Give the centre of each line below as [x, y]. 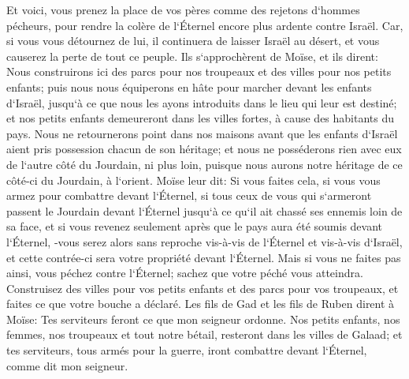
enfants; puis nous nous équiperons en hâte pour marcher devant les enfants [189, 86]
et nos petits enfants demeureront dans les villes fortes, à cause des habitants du [201, 118]
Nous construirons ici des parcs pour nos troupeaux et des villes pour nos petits [199, 71]
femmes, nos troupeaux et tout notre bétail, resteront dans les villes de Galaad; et [204, 334]
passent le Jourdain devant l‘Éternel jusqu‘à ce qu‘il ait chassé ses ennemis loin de [204, 210]
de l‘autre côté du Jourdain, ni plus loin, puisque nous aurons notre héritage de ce [204, 164]
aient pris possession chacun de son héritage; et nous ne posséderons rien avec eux [204, 149]
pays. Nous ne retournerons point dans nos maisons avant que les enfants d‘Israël [202, 133]
